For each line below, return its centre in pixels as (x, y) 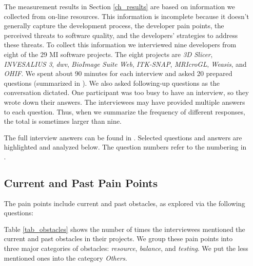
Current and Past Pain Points (81, 182)
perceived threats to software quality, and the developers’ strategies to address (121, 35)
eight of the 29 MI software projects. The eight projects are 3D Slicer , (108, 54)
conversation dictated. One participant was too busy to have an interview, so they (126, 92)
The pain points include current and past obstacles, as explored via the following (125, 203)
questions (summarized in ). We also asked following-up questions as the (112, 83)
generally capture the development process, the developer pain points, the (114, 26)
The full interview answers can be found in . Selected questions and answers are (123, 137)
